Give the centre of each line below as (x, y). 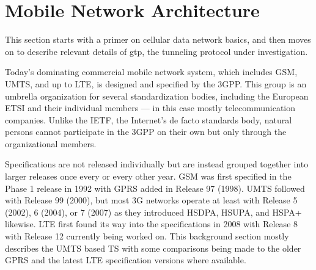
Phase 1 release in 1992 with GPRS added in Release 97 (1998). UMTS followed (155, 188)
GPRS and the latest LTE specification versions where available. (126, 260)
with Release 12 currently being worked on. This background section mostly (147, 236)
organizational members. (51, 143)
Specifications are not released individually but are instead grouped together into (157, 164)
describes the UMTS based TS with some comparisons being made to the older (153, 248)
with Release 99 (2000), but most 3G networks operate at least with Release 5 (151, 200)
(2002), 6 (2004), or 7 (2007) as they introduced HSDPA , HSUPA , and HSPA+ (153, 212)
